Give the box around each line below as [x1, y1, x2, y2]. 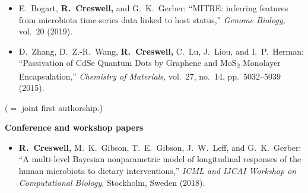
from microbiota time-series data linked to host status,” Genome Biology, [18, 13, 285, 26]
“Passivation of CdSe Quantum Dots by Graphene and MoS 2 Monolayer [18, 56, 281, 71]
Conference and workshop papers [5, 121, 144, 134]
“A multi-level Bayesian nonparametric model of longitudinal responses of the [18, 153, 301, 165]
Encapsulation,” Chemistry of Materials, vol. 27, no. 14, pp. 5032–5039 [18, 69, 281, 82]
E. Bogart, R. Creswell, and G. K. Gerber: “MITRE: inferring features [18, 2, 288, 14]
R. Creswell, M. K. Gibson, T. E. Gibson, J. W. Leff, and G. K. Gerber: [18, 141, 301, 153]
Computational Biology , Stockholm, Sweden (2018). [18, 176, 205, 188]
